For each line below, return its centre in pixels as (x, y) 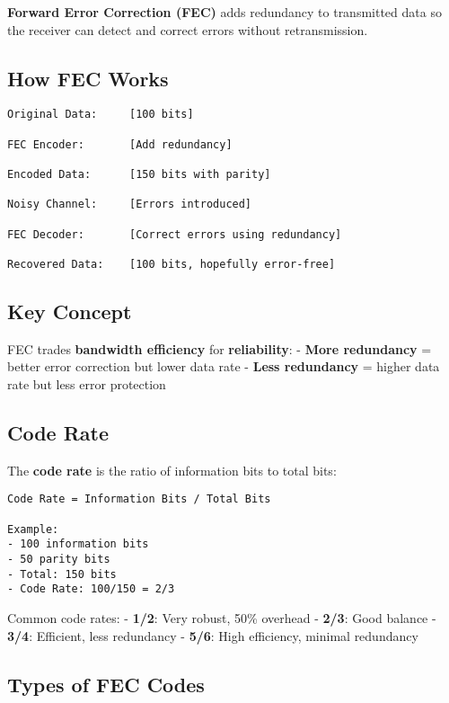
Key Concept (70, 311)
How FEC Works (88, 78)
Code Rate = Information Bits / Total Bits (139, 499)
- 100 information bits (78, 544)
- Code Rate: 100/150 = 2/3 (91, 589)
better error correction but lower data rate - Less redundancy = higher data (224, 366)
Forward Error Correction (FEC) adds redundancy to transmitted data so (224, 12)
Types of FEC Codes (106, 684)
